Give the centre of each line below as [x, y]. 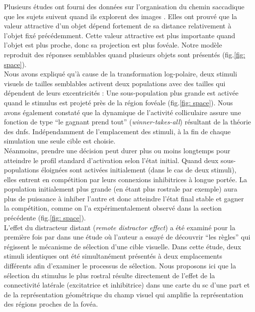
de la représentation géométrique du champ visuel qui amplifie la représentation [124, 294]
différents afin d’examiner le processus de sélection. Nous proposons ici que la [120, 266]
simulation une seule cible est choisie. [60, 141]
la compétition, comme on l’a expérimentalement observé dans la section [113, 208]
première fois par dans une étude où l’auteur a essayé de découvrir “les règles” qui [127, 237]
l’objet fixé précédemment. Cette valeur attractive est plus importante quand [120, 35]
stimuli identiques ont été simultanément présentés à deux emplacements [113, 256]
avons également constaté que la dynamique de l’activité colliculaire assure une [123, 112]
